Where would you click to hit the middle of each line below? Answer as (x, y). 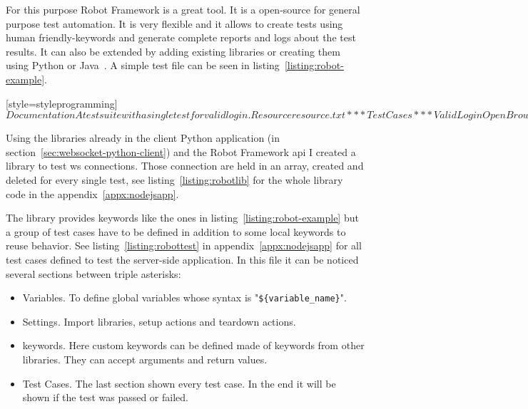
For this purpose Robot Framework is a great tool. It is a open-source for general (183, 9)
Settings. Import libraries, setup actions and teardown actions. (159, 321)
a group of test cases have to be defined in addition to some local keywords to (176, 231)
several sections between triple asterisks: (93, 273)
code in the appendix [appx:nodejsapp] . (92, 193)
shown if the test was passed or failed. (105, 397)
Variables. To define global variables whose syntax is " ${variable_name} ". (184, 297)
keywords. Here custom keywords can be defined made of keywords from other (193, 345)
